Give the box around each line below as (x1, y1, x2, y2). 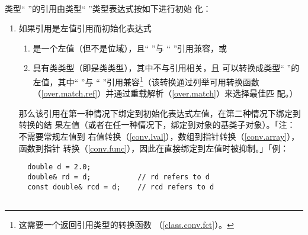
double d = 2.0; (27, 163, 91, 172)
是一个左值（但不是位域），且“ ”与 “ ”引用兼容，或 (33, 41, 227, 54)
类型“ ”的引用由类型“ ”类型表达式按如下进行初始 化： (5, 2, 211, 14)
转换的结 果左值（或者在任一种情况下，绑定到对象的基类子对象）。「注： (18, 118, 296, 131)
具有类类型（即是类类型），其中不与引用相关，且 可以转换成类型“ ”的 (33, 62, 300, 74)
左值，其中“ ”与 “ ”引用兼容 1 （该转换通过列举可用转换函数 (33, 73, 259, 88)
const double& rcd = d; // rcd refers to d (27, 182, 214, 191)
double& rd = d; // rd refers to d (27, 172, 210, 181)
